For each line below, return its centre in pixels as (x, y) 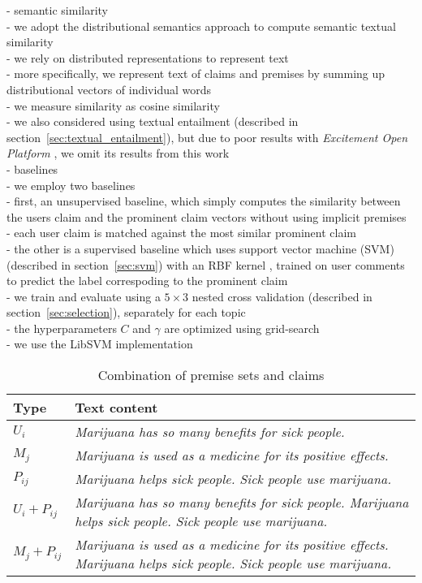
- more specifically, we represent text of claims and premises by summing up (196, 73)
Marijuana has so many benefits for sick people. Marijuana (242, 503)
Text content (116, 408)
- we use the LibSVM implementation (100, 344)
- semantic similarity (58, 10)
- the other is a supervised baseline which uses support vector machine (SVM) (200, 248)
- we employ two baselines (71, 185)
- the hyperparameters (62, 328)
